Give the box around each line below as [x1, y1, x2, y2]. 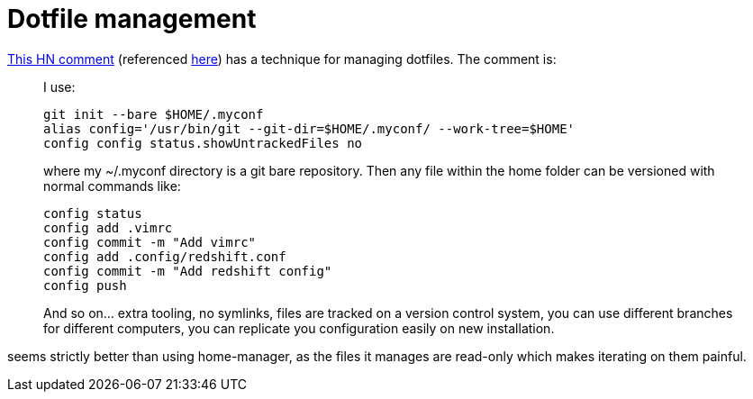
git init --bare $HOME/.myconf [43, 106, 264, 122]
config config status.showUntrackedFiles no [43, 135, 363, 150]
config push [43, 277, 127, 293]
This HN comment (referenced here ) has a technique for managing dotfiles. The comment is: [7, 50, 557, 67]
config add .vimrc [43, 220, 173, 235]
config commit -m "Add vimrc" [43, 234, 257, 249]
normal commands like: [43, 177, 181, 194]
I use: [43, 78, 76, 95]
